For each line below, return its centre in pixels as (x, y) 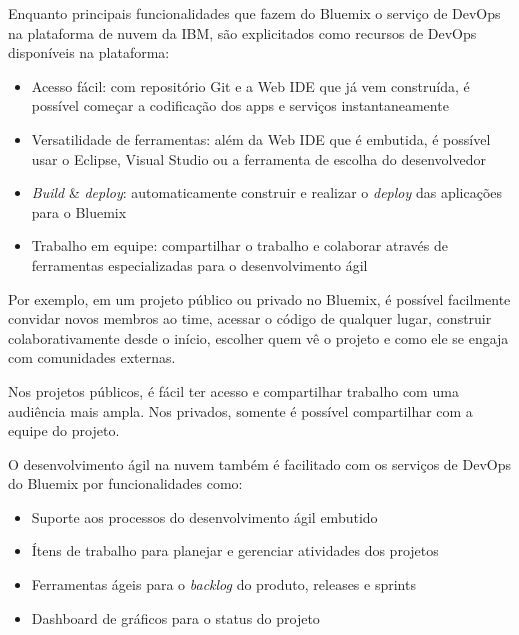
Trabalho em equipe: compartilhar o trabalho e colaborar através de (239, 245)
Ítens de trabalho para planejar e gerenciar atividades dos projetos (235, 550)
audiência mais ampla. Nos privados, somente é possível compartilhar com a (240, 410)
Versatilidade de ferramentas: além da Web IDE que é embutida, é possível (261, 138)
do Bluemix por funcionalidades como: (125, 483)
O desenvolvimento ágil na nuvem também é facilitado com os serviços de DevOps (259, 463)
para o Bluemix (79, 211)
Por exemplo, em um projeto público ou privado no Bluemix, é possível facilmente (259, 298)
